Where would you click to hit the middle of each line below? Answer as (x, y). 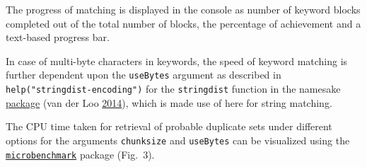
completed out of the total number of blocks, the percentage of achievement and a (183, 23)
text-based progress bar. (58, 37)
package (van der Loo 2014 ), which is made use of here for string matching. (169, 102)
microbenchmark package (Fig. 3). (80, 154)
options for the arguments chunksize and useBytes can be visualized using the (178, 140)
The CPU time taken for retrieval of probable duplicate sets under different (169, 126)
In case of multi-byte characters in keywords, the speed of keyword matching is (177, 61)
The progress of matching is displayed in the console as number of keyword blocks (183, 9)
